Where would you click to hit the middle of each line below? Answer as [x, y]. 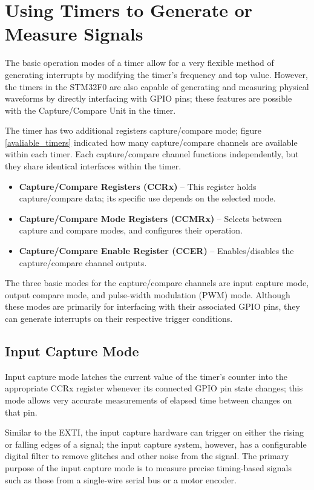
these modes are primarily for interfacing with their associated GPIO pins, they [152, 306]
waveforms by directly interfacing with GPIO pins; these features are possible [149, 98]
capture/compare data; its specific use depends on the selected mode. [147, 198]
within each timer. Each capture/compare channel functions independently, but [152, 154]
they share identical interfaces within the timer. [93, 166]
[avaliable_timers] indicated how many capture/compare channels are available [151, 142]
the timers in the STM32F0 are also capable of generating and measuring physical [157, 86]
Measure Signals [74, 34]
